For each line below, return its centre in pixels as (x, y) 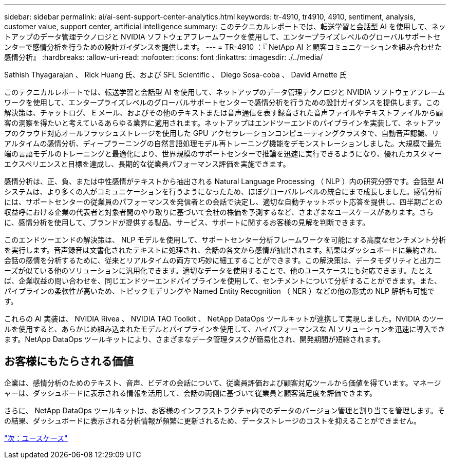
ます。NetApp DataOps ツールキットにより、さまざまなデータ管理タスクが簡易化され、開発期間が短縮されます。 (195, 339)
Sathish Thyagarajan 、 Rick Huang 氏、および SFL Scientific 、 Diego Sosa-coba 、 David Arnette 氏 (175, 75)
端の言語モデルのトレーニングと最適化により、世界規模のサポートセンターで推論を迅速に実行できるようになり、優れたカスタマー (223, 154)
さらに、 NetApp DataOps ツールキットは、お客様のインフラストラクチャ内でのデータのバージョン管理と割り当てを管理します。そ (224, 410)
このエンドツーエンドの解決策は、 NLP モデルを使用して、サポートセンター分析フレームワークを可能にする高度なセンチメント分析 (225, 240)
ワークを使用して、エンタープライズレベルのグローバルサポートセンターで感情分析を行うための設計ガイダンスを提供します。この (222, 102)
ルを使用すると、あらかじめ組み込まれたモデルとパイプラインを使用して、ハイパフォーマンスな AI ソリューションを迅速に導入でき (225, 329)
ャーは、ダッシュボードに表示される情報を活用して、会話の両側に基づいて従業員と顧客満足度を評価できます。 (191, 393)
